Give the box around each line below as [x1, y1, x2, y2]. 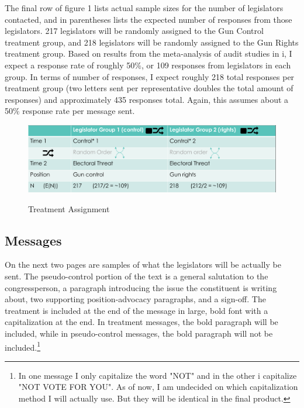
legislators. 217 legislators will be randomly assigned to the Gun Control [5, 25, 264, 37]
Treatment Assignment [28, 202, 110, 215]
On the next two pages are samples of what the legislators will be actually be [5, 258, 281, 271]
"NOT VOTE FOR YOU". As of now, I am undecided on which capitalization [18, 381, 298, 393]
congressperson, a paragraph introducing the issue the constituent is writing [5, 281, 277, 293]
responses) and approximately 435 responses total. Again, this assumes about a [5, 93, 289, 105]
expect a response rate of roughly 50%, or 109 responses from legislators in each [5, 58, 291, 71]
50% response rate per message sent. [5, 105, 135, 117]
